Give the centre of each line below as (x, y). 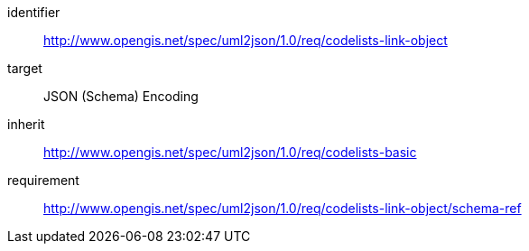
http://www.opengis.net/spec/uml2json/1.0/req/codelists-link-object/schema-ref (283, 208)
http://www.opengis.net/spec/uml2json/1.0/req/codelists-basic (230, 152)
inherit (26, 124)
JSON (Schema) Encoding (121, 96)
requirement (43, 180)
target (25, 68)
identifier (34, 12)
